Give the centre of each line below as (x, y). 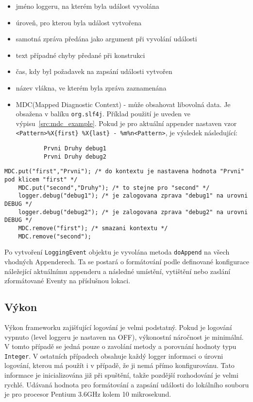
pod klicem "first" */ (41, 180)
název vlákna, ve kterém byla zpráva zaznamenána (91, 87)
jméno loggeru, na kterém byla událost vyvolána (87, 6)
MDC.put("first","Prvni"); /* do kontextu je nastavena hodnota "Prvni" (124, 172)
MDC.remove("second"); (55, 236)
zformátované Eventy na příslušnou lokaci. (67, 281)
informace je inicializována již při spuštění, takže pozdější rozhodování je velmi (121, 375)
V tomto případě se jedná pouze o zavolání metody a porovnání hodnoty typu (120, 346)
